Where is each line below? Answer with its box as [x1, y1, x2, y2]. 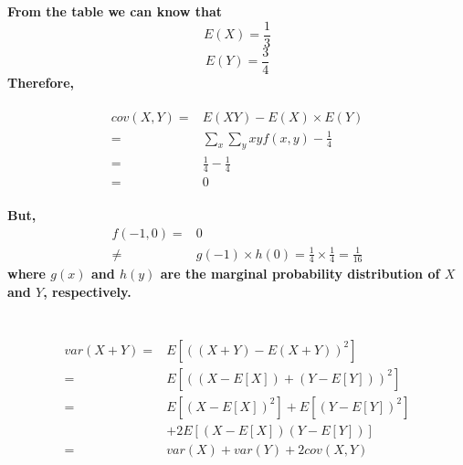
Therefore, [7, 72, 74, 91]
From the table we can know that [7, 2, 222, 21]
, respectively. [43, 282, 132, 301]
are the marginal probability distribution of [160, 264, 440, 283]
